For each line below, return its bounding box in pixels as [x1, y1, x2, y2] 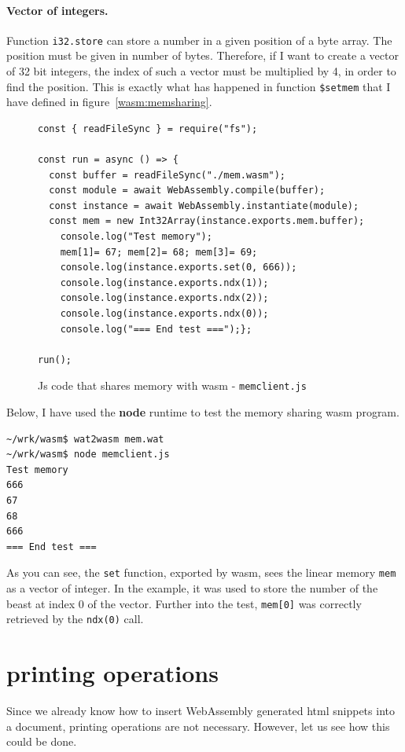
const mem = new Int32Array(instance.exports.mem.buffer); [49, 215, 365, 227]
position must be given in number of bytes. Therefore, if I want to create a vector [6, 47, 399, 64]
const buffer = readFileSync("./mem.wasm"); [49, 169, 285, 181]
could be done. [6, 733, 77, 750]
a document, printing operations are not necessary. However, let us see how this [6, 717, 390, 734]
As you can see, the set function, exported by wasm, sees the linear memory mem [6, 564, 396, 581]
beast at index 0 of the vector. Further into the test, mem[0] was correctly [6, 595, 362, 611]
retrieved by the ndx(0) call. [6, 611, 144, 627]
